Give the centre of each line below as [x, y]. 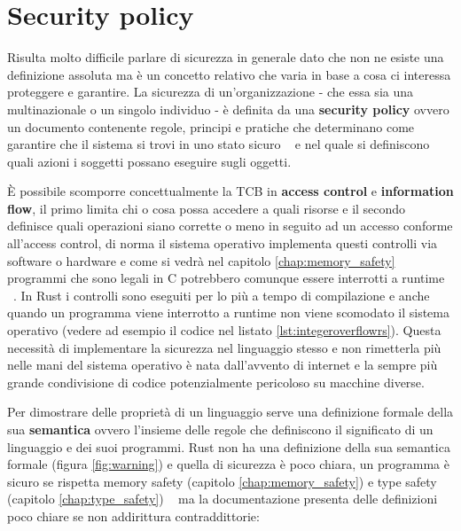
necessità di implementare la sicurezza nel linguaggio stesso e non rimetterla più [224, 347]
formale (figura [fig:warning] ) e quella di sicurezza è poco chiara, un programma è [228, 464]
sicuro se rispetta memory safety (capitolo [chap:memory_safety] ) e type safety [222, 481]
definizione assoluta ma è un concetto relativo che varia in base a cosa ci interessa [229, 74]
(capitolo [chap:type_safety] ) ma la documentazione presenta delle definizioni [223, 499]
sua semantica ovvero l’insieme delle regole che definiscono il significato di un [220, 429]
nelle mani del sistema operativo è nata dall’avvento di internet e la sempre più [223, 365]
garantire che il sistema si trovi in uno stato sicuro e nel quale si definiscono [219, 144]
